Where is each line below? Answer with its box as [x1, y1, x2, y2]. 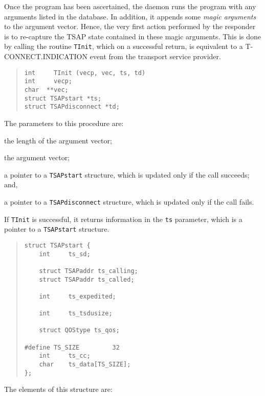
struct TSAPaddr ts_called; [39, 276, 135, 283]
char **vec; [24, 86, 69, 93]
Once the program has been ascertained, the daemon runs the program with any [4, 1, 256, 11]
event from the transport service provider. [90, 51, 221, 62]
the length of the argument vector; [4, 135, 112, 145]
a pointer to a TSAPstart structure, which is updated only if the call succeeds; [4, 169, 250, 180]
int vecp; [24, 78, 72, 85]
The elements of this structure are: [4, 384, 113, 394]
